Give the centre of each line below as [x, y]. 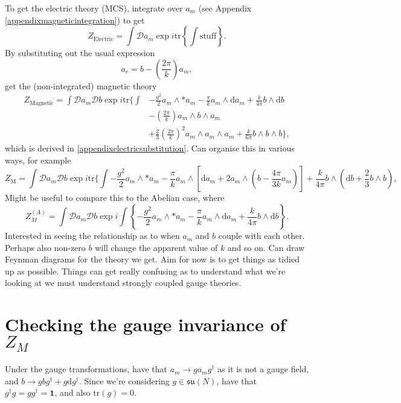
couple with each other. [261, 236]
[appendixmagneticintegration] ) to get [75, 20]
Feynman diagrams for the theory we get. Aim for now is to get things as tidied [152, 259]
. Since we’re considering [124, 380]
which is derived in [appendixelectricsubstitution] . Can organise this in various [150, 148]
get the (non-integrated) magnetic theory [81, 85]
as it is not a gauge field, [263, 369]
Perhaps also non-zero [45, 247]
